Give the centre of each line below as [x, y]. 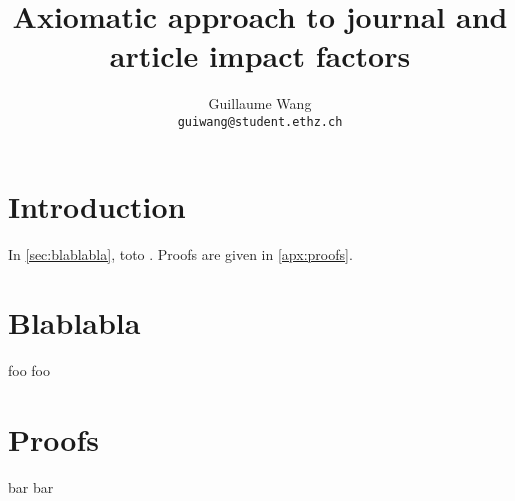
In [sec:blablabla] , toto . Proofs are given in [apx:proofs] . [180, 253]
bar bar [31, 486]
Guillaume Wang [260, 103]
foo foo [29, 370]
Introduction [97, 205]
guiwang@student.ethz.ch [260, 121]
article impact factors [260, 55]
